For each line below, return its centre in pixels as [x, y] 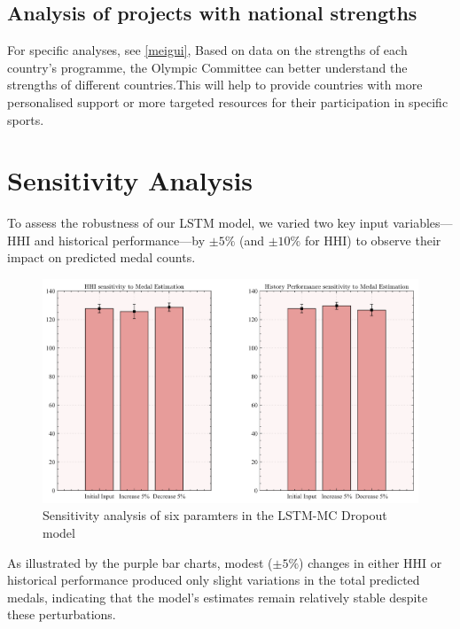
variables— [423, 223]
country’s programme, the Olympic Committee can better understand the [207, 67]
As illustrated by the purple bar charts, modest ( [140, 562]
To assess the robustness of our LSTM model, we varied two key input [198, 223]
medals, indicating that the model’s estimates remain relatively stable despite [218, 597]
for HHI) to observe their [373, 240]
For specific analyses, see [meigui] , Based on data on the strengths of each [207, 50]
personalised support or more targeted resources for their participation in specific [228, 101]
